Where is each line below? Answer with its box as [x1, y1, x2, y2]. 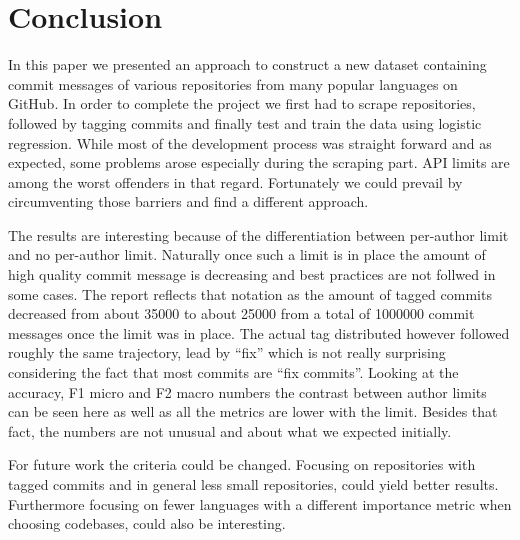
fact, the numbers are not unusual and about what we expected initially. [8, 420, 452, 441]
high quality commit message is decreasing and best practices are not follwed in [8, 264, 496, 285]
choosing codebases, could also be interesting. [8, 513, 286, 534]
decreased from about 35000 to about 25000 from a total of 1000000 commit [8, 303, 475, 324]
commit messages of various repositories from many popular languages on [8, 73, 458, 94]
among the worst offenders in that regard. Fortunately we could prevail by [8, 171, 463, 192]
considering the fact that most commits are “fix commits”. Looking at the [8, 362, 459, 383]
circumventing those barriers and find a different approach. [8, 191, 369, 212]
